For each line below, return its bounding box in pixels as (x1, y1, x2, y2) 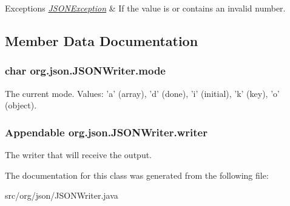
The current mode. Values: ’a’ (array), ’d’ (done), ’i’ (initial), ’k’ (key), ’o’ (5, 87, 280, 99)
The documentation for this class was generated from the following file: (5, 168, 269, 181)
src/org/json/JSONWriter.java (5, 189, 118, 202)
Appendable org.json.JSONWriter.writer (5, 124, 207, 139)
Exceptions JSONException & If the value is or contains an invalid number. (5, 2, 286, 14)
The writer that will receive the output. (5, 148, 152, 161)
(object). (5, 99, 37, 111)
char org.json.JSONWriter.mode (5, 63, 166, 78)
